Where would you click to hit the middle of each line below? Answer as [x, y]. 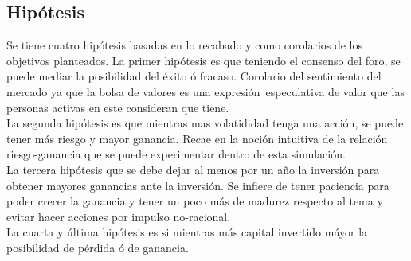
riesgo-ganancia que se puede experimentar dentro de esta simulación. [176, 154]
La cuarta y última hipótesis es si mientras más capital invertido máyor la [187, 232]
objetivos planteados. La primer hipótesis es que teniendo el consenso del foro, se [204, 60]
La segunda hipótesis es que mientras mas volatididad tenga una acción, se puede [205, 123]
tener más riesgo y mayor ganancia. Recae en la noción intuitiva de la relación [197, 138]
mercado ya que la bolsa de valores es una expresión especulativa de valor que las [205, 91]
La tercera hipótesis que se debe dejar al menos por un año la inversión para [193, 169]
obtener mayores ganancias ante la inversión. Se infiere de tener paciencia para [198, 185]
